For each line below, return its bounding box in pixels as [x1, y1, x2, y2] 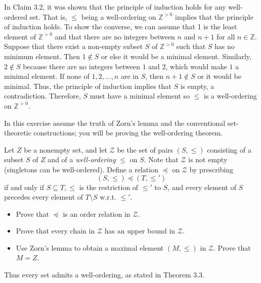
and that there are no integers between [55, 31, 175, 41]
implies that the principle [175, 11, 253, 22]
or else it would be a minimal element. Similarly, [101, 51, 251, 61]
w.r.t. [100, 192, 116, 202]
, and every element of [167, 181, 236, 192]
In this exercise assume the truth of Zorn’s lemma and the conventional [4, 117, 226, 128]
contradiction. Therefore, [4, 90, 81, 101]
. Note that [144, 154, 179, 165]
